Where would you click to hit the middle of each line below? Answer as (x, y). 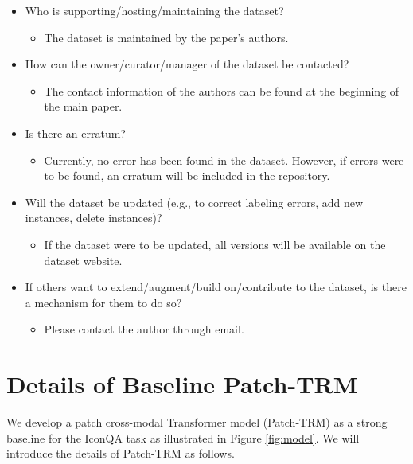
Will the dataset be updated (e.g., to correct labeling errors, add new (194, 202)
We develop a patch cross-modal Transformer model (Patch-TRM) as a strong (197, 422)
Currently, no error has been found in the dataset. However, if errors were (224, 160)
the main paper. (83, 106)
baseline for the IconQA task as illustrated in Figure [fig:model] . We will (183, 437)
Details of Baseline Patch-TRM (182, 384)
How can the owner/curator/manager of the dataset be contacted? (187, 64)
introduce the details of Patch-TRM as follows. (121, 453)
